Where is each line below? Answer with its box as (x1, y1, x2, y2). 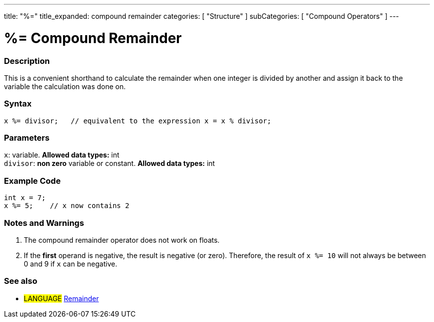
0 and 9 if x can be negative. (24, 259, 117, 268)
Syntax (4, 99, 32, 109)
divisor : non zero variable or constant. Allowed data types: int (4, 159, 215, 168)
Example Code (4, 175, 61, 186)
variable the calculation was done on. (4, 82, 126, 91)
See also (4, 276, 38, 286)
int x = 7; (4, 194, 46, 202)
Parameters (4, 133, 50, 143)
